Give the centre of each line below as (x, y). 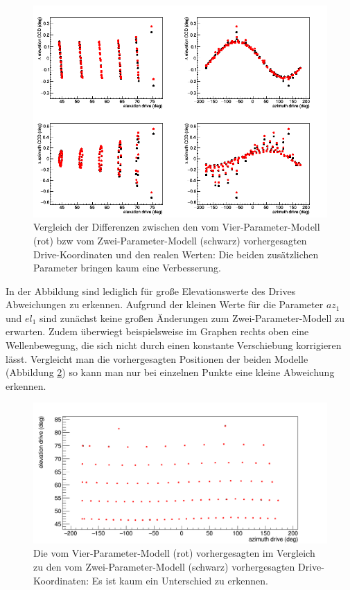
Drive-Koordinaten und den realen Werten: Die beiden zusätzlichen (176, 254)
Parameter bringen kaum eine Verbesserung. (127, 268)
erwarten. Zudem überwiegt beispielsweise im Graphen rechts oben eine (157, 331)
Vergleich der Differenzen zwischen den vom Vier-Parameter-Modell (177, 227)
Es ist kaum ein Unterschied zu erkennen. (180, 580)
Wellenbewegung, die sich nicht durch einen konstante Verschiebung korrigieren (174, 345)
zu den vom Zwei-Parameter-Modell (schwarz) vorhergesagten (164, 566)
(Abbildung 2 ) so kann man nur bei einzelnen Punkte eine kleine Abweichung (170, 372)
